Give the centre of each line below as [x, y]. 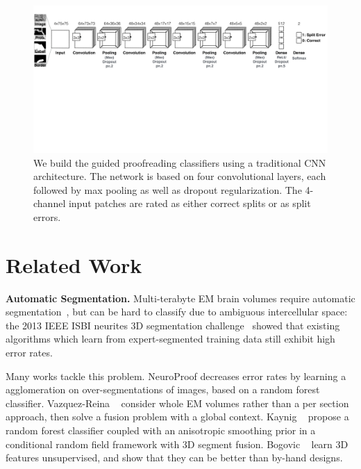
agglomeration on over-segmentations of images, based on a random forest [163, 389]
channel [50, 203]
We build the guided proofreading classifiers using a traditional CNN [180, 162]
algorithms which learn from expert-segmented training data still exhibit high [170, 339]
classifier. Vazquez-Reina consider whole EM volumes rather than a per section [177, 403]
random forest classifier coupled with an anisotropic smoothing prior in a [161, 430]
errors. [47, 216]
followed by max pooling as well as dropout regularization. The [168, 189]
